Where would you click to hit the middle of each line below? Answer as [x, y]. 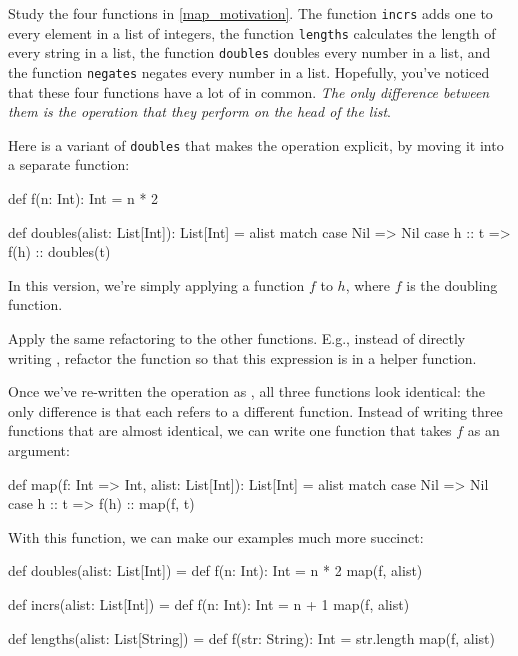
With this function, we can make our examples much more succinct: [216, 536]
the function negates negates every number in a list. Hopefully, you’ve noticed [249, 71]
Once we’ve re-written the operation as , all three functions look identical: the [247, 391]
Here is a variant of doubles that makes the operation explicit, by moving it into [256, 144]
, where [368, 284]
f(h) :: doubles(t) [59, 251]
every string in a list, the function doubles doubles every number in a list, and [249, 52]
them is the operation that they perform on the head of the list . [200, 111]
